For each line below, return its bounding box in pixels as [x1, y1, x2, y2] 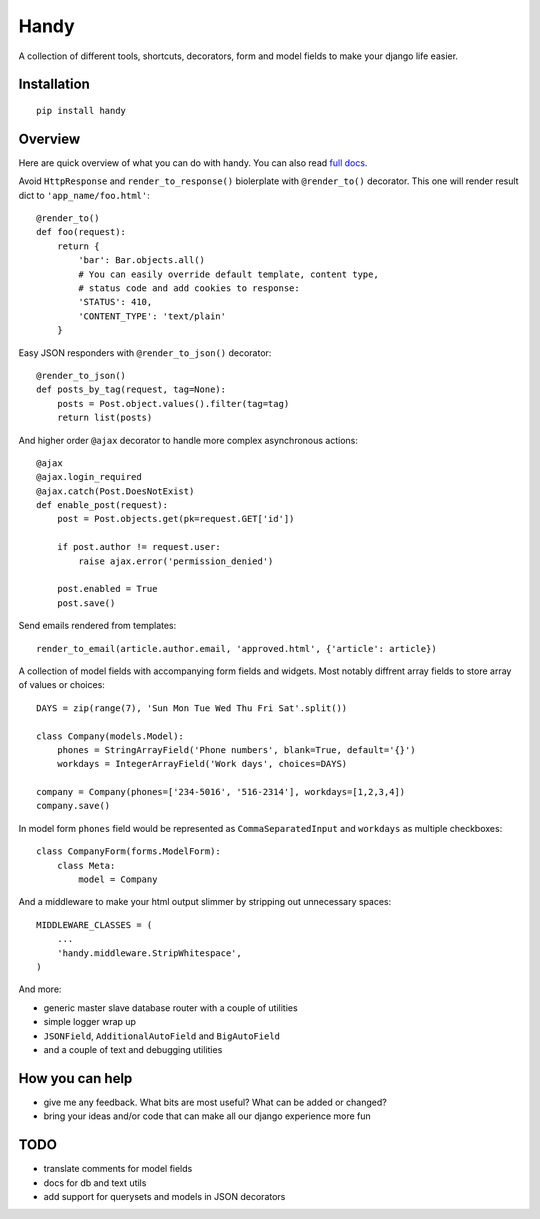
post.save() [56, 597, 116, 609]
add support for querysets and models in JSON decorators [43, 1190, 286, 1202]
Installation [18, 76, 90, 93]
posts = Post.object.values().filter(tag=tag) [56, 398, 290, 409]
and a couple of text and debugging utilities [43, 1043, 223, 1055]
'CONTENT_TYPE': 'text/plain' [78, 310, 227, 322]
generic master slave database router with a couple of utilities [43, 1001, 299, 1014]
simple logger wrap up [43, 1016, 137, 1028]
